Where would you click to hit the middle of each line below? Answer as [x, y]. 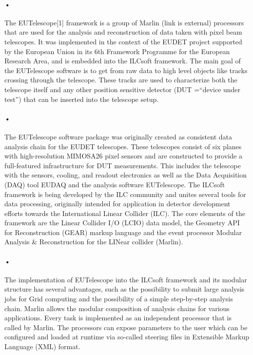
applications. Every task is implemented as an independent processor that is [118, 318]
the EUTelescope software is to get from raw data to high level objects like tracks [126, 70]
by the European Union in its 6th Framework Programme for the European [117, 51]
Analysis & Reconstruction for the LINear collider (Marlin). [94, 242]
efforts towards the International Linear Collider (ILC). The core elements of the [125, 213]
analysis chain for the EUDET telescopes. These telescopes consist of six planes [123, 146]
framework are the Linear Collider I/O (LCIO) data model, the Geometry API [122, 223]
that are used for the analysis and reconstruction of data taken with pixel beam [123, 32]
